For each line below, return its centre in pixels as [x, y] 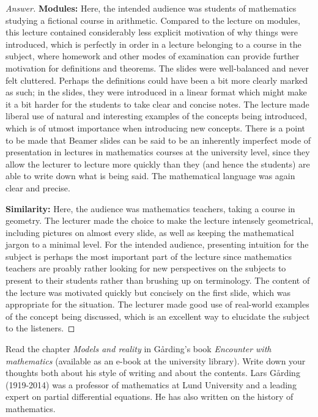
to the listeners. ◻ [40, 328]
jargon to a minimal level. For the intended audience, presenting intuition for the [157, 244]
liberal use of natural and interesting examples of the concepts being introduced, [156, 116]
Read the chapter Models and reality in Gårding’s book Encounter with [139, 349]
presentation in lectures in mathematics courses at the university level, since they [158, 152]
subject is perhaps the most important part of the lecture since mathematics [149, 256]
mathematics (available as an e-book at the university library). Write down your [156, 360]
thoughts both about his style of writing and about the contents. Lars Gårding [153, 373]
